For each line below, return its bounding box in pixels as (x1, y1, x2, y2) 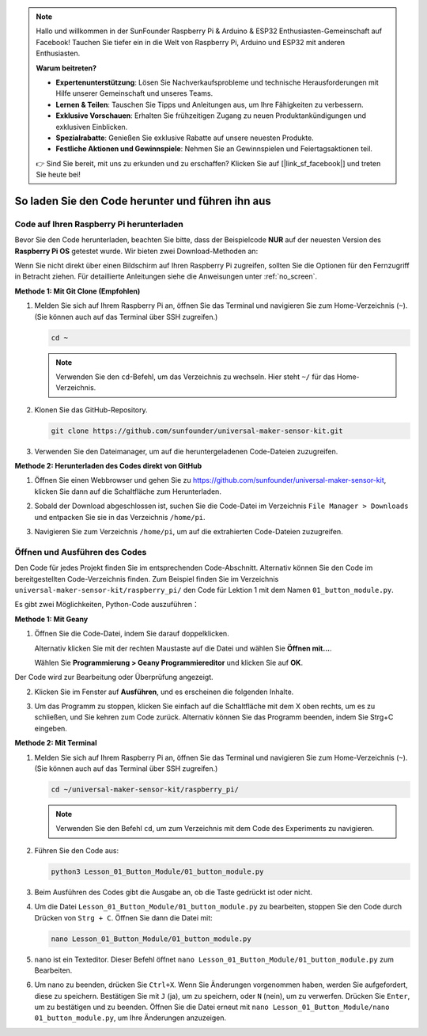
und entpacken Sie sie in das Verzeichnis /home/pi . (34, 512, 206, 522)
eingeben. (34, 723, 67, 733)
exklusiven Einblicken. (55, 122, 128, 131)
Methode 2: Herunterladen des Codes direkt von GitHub (14, 461, 202, 471)
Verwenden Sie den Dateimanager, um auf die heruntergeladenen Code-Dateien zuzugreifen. (34, 446, 338, 456)
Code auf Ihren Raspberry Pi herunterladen (14, 218, 183, 230)
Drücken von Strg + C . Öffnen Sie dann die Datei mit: (34, 913, 213, 922)
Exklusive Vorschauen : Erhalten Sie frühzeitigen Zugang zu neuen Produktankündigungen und (55, 111, 367, 120)
